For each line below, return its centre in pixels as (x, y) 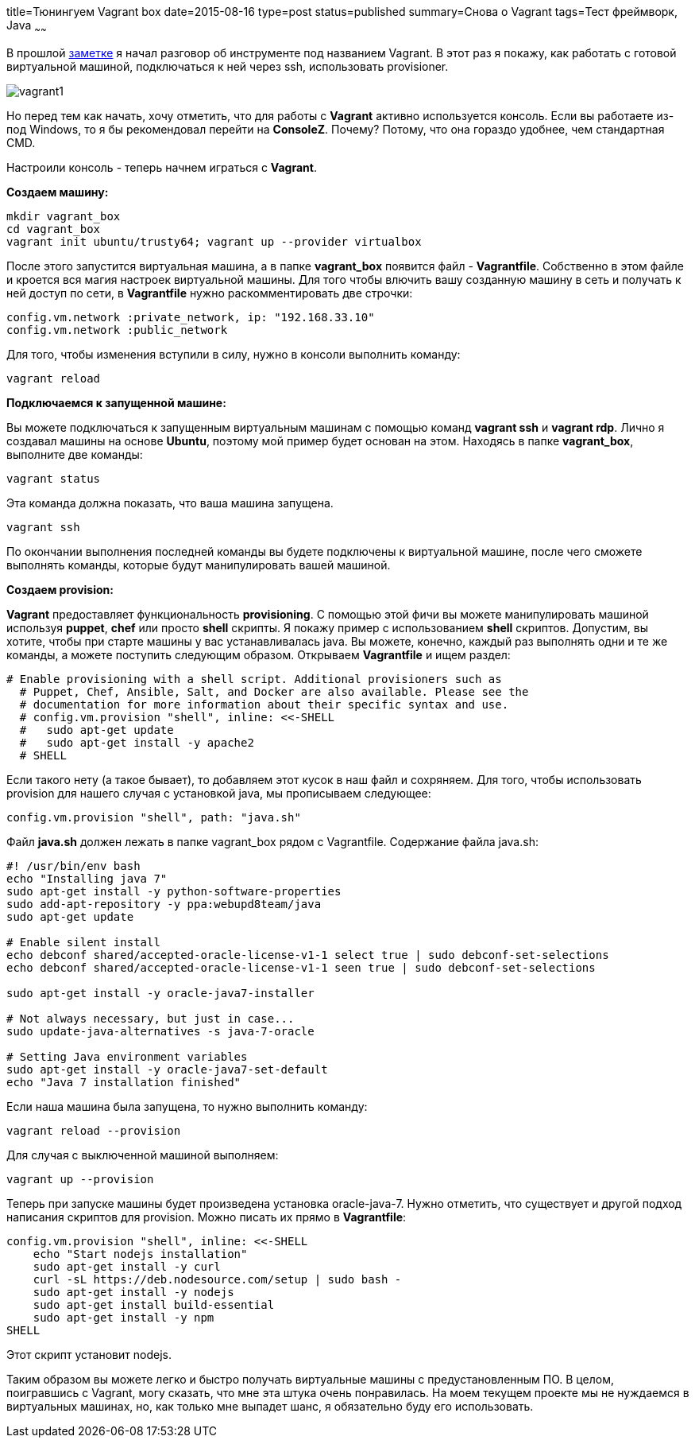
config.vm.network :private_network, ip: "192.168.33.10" (191, 317)
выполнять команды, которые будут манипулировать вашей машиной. (199, 565)
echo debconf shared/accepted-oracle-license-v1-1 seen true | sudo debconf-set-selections (301, 967)
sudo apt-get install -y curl (127, 1266)
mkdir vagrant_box (64, 216)
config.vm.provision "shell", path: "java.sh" (154, 817)
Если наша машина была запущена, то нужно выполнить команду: (187, 1106)
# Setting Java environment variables (127, 1056)
